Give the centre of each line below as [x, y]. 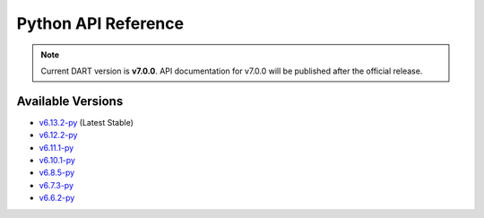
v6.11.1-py [56, 147]
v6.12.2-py [58, 135]
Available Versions [70, 101]
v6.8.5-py [57, 173]
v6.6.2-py [57, 198]
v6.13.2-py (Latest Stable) [86, 122]
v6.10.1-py [57, 161]
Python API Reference [100, 23]
